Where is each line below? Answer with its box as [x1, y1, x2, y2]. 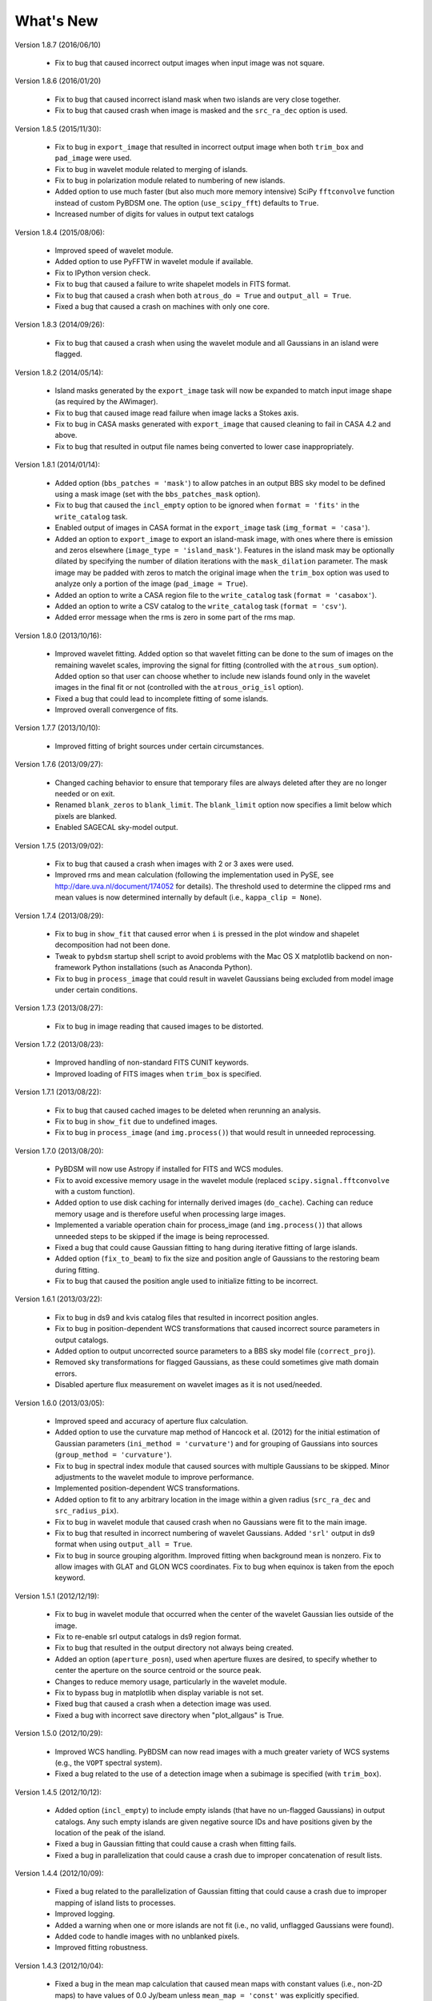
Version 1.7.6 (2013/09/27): [14, 760, 103, 769]
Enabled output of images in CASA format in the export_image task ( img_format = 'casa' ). [54, 523, 370, 532]
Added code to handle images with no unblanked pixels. [54, 1931, 240, 1941]
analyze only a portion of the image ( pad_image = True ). [54, 579, 248, 588]
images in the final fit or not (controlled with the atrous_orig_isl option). [54, 683, 304, 692]
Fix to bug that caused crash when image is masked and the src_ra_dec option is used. [54, 106, 348, 115]
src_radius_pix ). [54, 1506, 119, 1516]
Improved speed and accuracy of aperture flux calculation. [54, 1417, 248, 1426]
